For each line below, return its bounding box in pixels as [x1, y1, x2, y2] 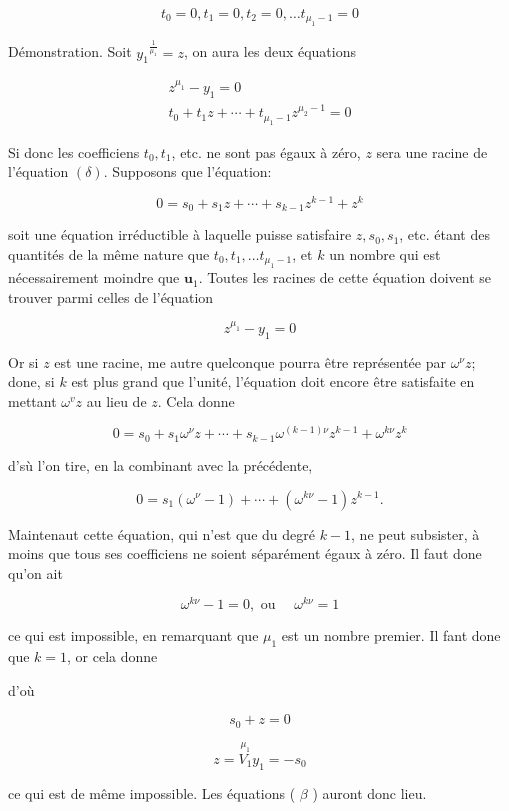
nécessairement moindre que [8, 267, 180, 288]
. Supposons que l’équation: [103, 161, 272, 182]
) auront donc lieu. [312, 782, 427, 803]
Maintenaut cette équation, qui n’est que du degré [8, 523, 315, 544]
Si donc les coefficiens [8, 141, 140, 162]
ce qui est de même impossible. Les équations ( [8, 782, 296, 803]
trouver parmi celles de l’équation [8, 286, 214, 307]
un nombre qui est [329, 243, 441, 264]
